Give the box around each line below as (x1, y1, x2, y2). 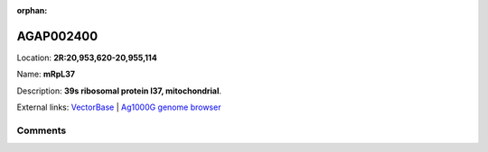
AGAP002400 (16, 28, 99, 44)
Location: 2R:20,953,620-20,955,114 (16, 52, 157, 63)
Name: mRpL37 (16, 68, 76, 80)
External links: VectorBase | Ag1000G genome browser (16, 102, 221, 112)
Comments (16, 124, 67, 137)
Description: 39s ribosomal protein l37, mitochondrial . (16, 85, 221, 96)
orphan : (16, 5, 48, 15)
